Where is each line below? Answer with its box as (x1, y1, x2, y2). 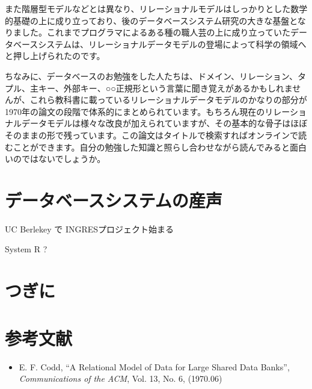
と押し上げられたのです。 (5, 49, 105, 62)
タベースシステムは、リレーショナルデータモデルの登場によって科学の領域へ (5, 37, 307, 50)
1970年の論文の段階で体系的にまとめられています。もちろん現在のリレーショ (5, 105, 307, 117)
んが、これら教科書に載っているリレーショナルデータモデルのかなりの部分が (5, 93, 307, 106)
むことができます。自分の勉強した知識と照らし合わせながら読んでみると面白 (5, 140, 307, 153)
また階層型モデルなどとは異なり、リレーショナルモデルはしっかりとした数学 (5, 2, 308, 14)
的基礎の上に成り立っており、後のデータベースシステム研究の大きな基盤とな (5, 14, 306, 26)
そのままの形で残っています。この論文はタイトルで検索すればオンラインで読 (5, 128, 307, 141)
